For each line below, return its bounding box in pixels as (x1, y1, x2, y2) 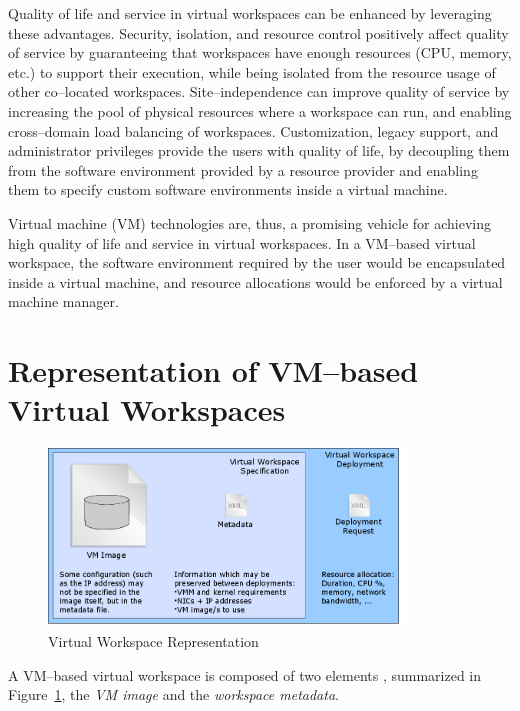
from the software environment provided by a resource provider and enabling (8, 159, 478, 180)
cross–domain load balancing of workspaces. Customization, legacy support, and (8, 120, 499, 141)
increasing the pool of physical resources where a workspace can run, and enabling (8, 100, 512, 121)
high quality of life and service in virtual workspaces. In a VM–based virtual (8, 232, 476, 253)
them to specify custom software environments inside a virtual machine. (8, 179, 448, 200)
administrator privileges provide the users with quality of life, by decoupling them (8, 140, 510, 161)
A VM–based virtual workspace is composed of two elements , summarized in (8, 664, 482, 685)
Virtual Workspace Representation (48, 631, 259, 652)
